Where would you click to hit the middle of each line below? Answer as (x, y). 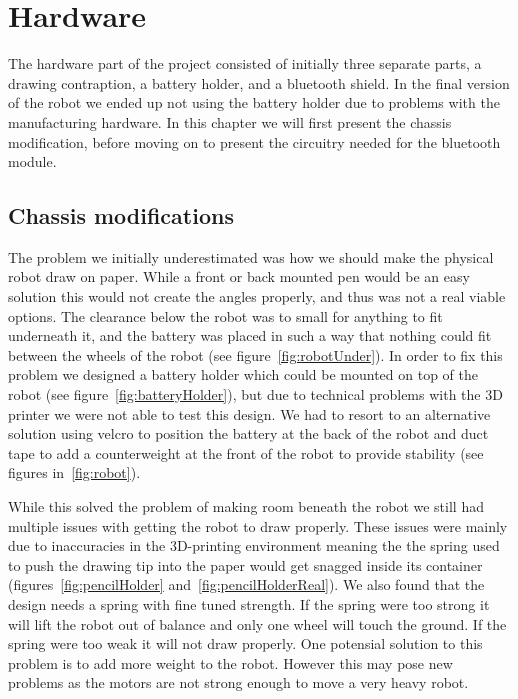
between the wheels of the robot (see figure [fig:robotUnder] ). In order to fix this (255, 354)
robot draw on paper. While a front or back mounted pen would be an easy (239, 276)
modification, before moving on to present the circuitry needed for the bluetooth (254, 141)
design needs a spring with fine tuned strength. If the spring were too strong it (249, 603)
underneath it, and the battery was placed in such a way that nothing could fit (250, 335)
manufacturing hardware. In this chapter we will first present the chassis (230, 121)
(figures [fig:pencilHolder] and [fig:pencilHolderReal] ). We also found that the (246, 584)
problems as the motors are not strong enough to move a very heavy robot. (238, 682)
